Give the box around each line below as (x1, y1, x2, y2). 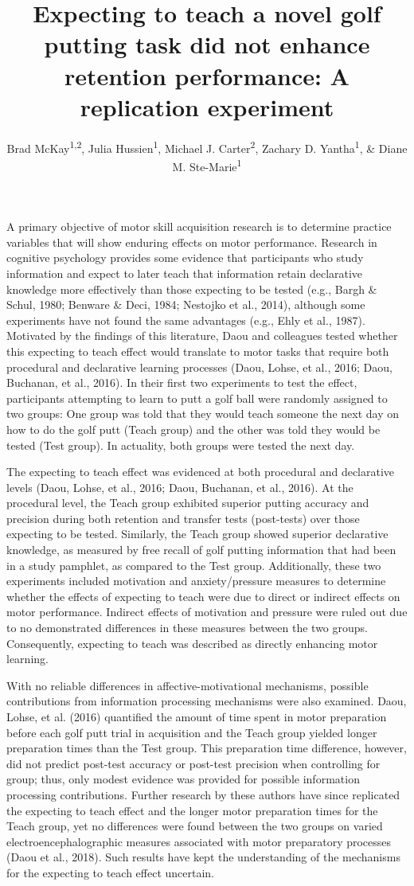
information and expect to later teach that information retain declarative (6, 264, 363, 281)
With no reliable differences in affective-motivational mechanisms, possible (6, 677, 369, 693)
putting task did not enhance (44, 28, 370, 60)
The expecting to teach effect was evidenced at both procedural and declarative (6, 463, 395, 480)
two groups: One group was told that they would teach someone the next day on (6, 405, 400, 422)
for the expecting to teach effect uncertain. (6, 864, 215, 880)
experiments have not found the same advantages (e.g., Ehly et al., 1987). (6, 311, 365, 328)
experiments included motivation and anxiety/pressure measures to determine (6, 572, 386, 589)
